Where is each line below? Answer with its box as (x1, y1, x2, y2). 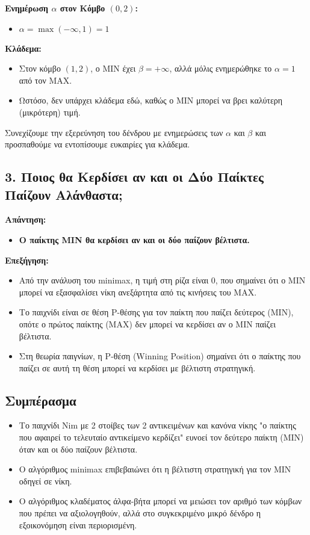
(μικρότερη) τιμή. (19, 105, 81, 118)
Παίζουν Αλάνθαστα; (5, 185, 123, 203)
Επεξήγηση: (5, 253, 49, 266)
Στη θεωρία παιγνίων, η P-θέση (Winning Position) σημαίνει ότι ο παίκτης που (19, 350, 301, 362)
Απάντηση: (5, 213, 46, 226)
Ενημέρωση (5, 2, 48, 14)
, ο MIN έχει (90, 62, 136, 75)
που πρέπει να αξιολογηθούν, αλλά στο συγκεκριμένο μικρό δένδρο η (19, 507, 261, 519)
